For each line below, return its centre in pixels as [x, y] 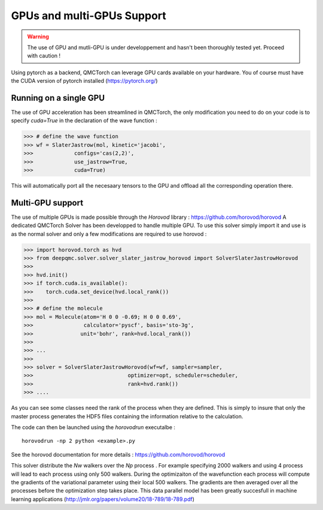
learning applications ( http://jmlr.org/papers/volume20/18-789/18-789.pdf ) [103, 499]
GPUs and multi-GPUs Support [89, 16]
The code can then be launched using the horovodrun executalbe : [93, 427]
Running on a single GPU [58, 98]
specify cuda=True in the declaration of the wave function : [84, 120]
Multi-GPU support [47, 203]
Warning [38, 37]
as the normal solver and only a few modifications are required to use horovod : [109, 234]
